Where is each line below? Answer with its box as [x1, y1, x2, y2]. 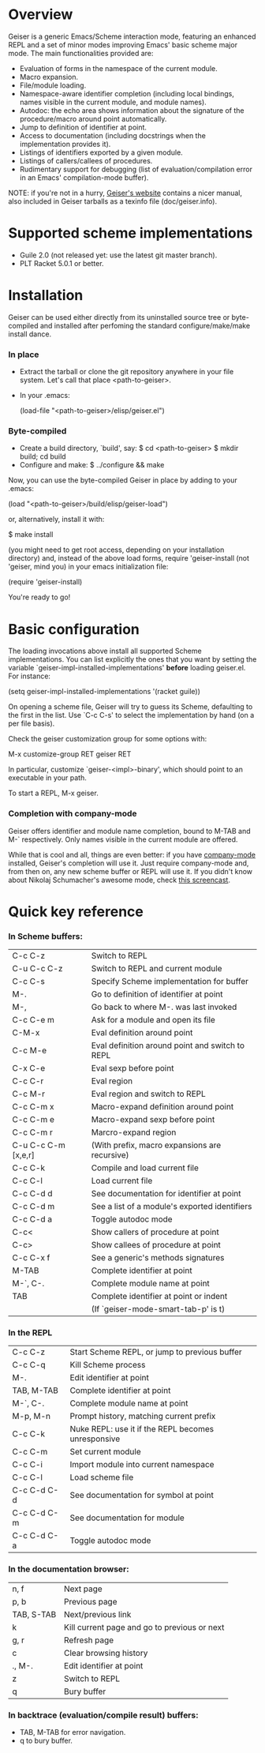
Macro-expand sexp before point [91, 1114, 215, 1125]
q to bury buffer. [19, 1736, 73, 1746]
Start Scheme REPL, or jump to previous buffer [69, 1346, 242, 1357]
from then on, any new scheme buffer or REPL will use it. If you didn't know [8, 866, 253, 876]
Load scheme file [69, 1472, 134, 1483]
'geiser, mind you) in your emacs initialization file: [8, 562, 169, 572]
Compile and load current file [91, 1162, 200, 1173]
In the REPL [8, 1327, 53, 1338]
